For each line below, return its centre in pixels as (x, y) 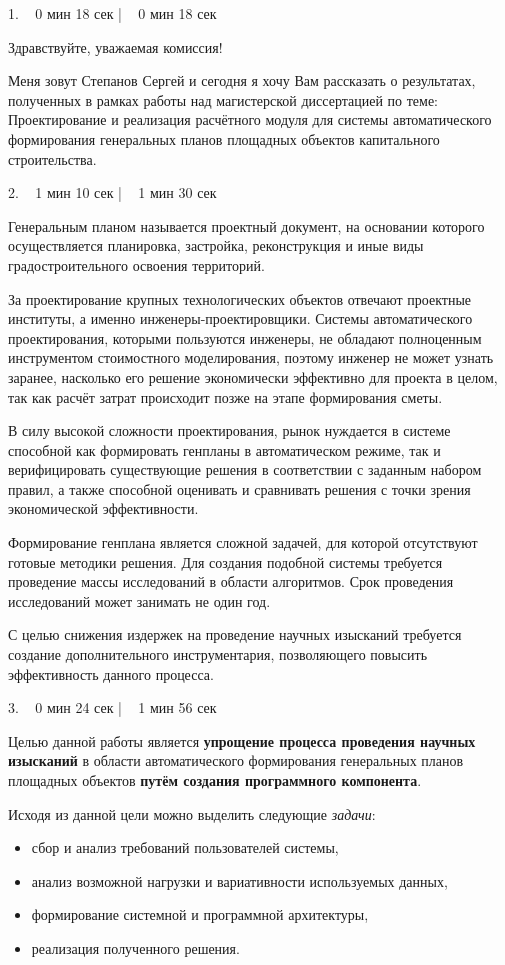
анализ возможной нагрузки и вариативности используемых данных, (239, 880)
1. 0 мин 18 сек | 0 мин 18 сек (112, 13)
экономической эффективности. (103, 508)
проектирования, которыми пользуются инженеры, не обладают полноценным (245, 337)
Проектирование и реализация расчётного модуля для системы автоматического (250, 119)
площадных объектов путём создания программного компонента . (215, 780)
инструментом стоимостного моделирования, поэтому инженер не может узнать (251, 357)
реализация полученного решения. (135, 947)
